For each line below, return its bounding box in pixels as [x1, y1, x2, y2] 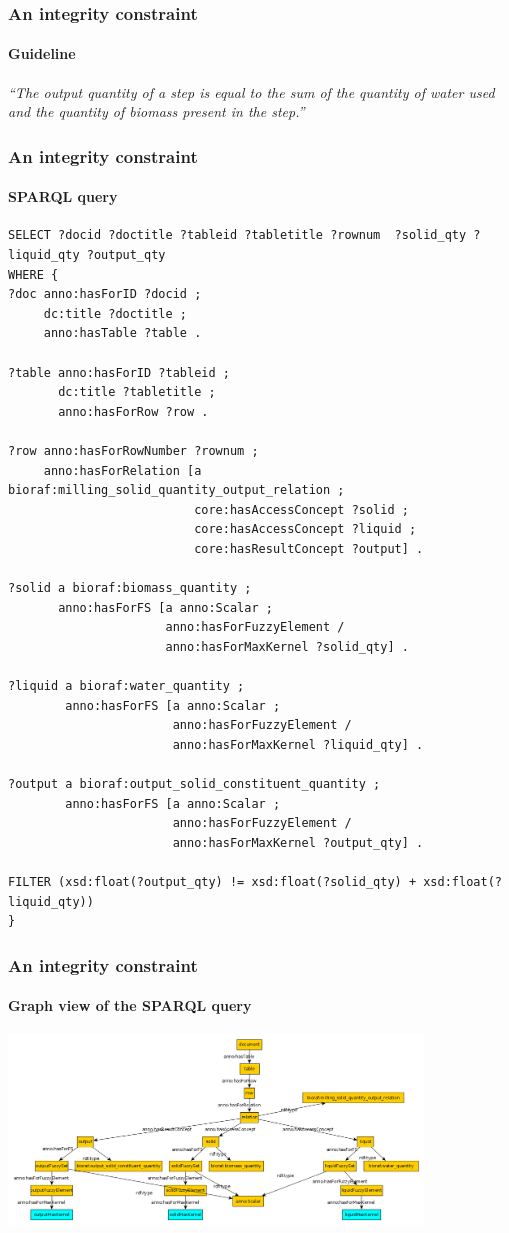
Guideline [8, 43, 76, 64]
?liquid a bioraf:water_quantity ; [8, 679, 245, 694]
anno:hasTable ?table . [43, 326, 202, 341]
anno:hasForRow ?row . [58, 404, 209, 419]
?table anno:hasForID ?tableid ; [8, 365, 230, 380]
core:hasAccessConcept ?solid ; [194, 502, 409, 517]
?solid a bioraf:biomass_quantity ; [8, 581, 252, 596]
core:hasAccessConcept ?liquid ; [194, 522, 417, 537]
